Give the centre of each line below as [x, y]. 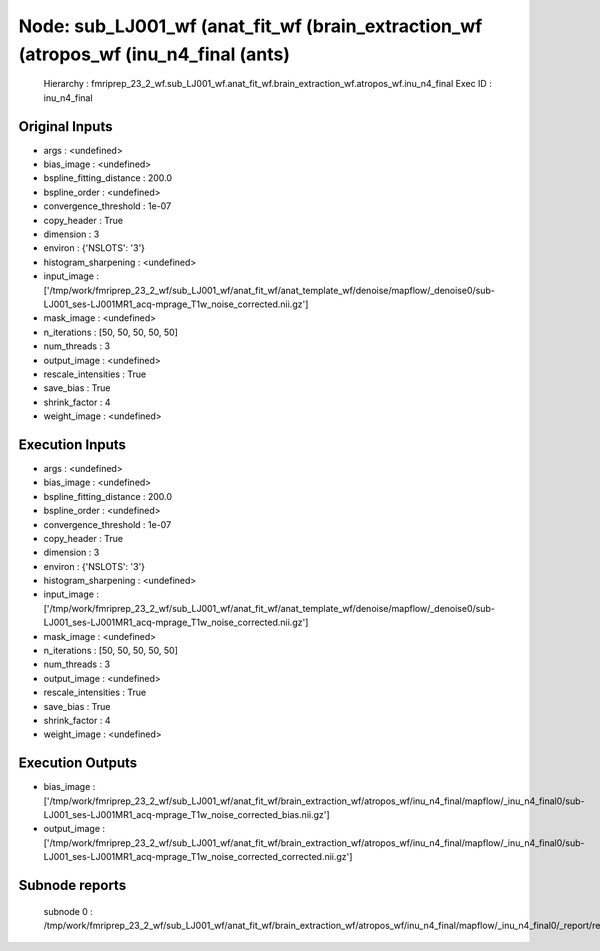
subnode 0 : [68, 911]
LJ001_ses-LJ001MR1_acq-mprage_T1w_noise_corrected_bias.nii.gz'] [186, 815]
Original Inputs [65, 126]
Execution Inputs [72, 444]
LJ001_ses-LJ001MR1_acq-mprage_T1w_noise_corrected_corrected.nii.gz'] [198, 857]
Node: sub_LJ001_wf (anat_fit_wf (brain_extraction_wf [250, 26]
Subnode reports [72, 885]
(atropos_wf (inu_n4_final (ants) [154, 54]
